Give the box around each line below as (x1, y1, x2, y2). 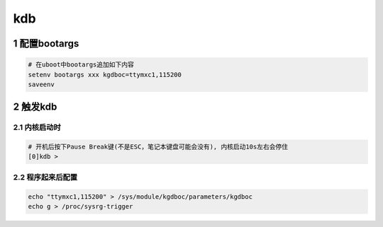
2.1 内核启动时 (13, 122, 62, 132)
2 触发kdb (13, 101, 57, 113)
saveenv (28, 80, 55, 88)
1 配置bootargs (13, 37, 79, 50)
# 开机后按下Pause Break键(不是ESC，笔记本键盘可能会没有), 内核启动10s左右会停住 (28, 143, 289, 151)
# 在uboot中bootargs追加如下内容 (28, 61, 135, 69)
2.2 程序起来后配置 (13, 172, 78, 182)
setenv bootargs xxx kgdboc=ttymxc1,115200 (28, 71, 182, 78)
